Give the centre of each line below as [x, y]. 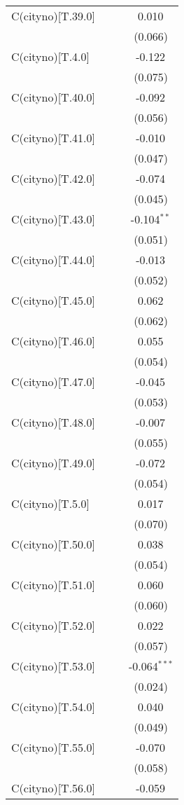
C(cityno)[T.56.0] [54, 788]
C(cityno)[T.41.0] [54, 138]
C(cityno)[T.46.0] [54, 341]
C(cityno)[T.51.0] [54, 585]
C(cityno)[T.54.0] [54, 707]
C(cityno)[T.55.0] [54, 747]
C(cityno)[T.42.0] [54, 178]
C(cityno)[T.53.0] [54, 666]
